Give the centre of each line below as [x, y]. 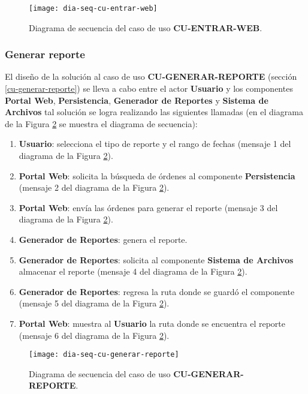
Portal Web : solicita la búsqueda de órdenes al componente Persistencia [157, 175]
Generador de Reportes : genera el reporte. [103, 239]
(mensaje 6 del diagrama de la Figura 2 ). [94, 335]
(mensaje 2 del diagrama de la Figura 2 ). [94, 187]
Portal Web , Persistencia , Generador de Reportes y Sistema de [137, 100]
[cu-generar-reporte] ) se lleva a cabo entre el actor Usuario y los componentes [149, 88]
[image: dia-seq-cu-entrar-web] [93, 8]
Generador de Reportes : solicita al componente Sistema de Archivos [156, 259]
